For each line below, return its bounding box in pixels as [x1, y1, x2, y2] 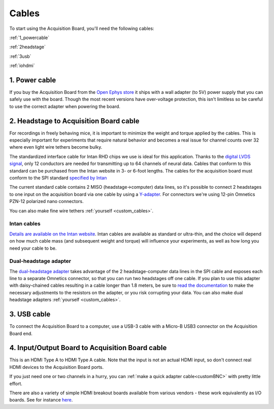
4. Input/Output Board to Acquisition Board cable [9, 344, 167, 352]
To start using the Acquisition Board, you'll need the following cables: [9, 25, 154, 31]
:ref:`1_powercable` [9, 35, 50, 41]
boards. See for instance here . [9, 397, 73, 403]
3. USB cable [9, 310, 51, 319]
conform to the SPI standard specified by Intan [9, 175, 107, 181]
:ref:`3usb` [9, 53, 31, 59]
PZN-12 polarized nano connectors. [9, 198, 84, 204]
